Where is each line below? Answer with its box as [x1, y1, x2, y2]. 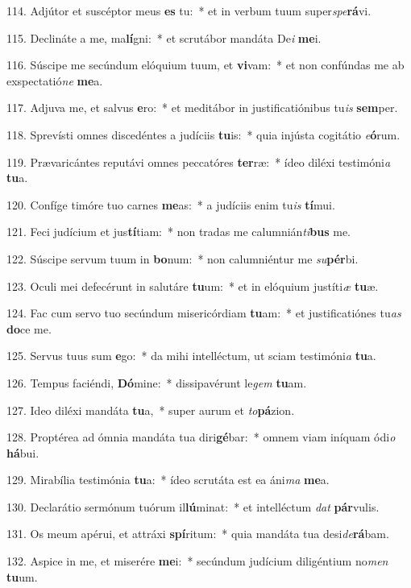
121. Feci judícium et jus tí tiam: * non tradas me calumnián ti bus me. [6, 223, 351, 240]
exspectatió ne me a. [6, 72, 103, 89]
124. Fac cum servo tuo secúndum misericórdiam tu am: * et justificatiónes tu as [6, 304, 401, 321]
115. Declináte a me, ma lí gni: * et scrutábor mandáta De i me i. [6, 29, 322, 46]
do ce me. [6, 320, 52, 337]
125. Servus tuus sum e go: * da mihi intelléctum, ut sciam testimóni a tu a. [6, 347, 376, 364]
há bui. [6, 444, 39, 461]
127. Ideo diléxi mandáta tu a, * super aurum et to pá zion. [6, 401, 295, 418]
